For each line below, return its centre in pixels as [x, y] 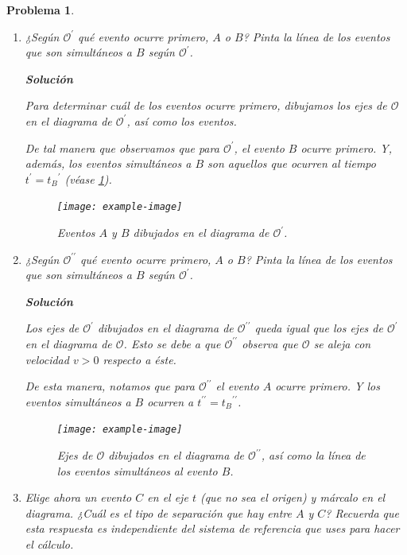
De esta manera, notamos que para [110, 386]
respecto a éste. [140, 359]
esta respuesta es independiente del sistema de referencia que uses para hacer [212, 528]
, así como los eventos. [182, 120]
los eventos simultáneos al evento [137, 470]
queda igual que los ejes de [319, 328]
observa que [270, 343]
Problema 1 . [41, 10]
